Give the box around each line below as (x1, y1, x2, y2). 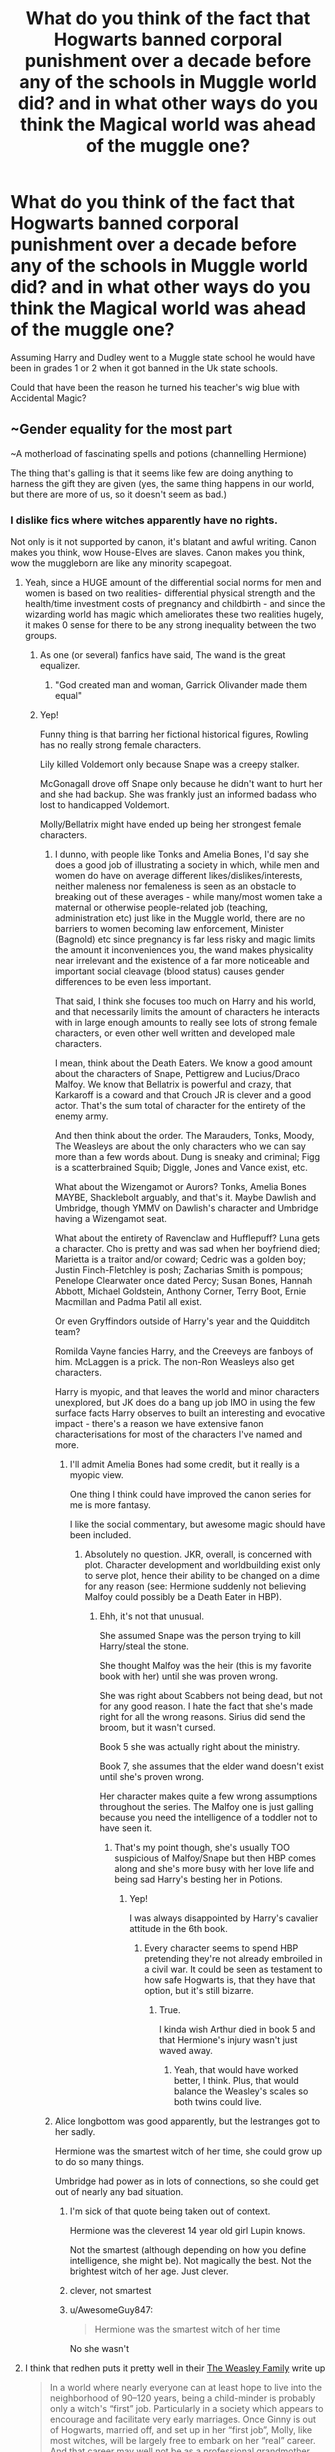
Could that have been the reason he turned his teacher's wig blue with (10, 381, 300, 393)
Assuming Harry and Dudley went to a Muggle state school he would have (10, 351, 316, 363)
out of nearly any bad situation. (54, 2186, 184, 2198)
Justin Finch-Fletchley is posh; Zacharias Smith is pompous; (54, 1264, 304, 1276)
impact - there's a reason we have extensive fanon (54, 1418, 264, 1430)
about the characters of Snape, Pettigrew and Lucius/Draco (54, 1068, 300, 1080)
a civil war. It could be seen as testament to (144, 1963, 323, 1976)
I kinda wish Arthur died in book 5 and (158, 2023, 316, 2036)
